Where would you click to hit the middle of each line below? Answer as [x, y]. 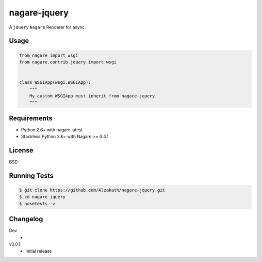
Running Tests [31, 176]
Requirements [31, 118]
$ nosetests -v [37, 204]
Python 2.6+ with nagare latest [52, 130]
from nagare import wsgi [49, 55]
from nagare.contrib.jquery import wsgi [68, 62]
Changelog [26, 219]
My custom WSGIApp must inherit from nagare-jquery [92, 96]
